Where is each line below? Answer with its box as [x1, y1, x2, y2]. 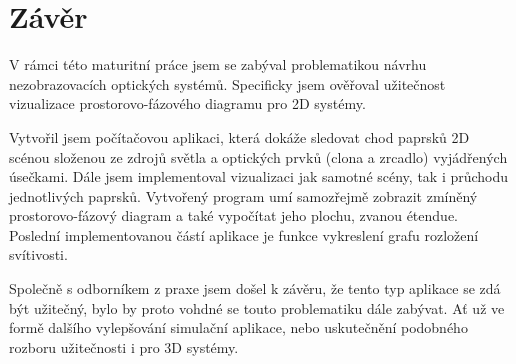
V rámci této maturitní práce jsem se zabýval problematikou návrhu [9, 54, 427, 75]
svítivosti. [9, 244, 68, 265]
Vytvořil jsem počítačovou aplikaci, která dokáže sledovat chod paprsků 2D [9, 126, 470, 147]
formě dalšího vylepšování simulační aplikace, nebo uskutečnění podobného [9, 317, 468, 338]
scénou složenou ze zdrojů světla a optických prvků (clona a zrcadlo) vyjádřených [9, 146, 508, 167]
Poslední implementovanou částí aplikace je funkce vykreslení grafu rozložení [9, 224, 479, 245]
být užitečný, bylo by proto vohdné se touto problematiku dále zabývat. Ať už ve [9, 297, 505, 318]
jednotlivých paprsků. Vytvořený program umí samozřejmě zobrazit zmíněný [9, 185, 478, 206]
